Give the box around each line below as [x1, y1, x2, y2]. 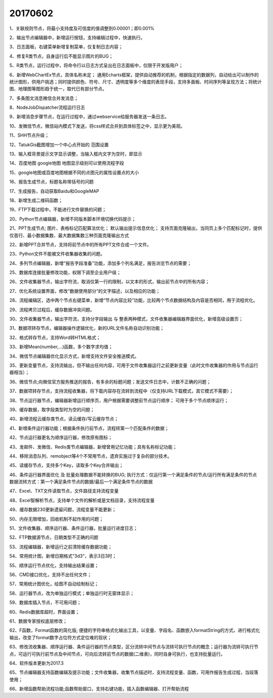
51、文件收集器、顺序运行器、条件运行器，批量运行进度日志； [9, 525, 138, 531]
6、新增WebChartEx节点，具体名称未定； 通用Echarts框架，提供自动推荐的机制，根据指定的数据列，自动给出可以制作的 [9, 71, 259, 78]
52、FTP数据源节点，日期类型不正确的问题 [9, 534, 99, 541]
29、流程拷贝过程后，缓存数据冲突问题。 [9, 307, 95, 313]
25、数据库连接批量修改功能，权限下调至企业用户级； [9, 270, 121, 276]
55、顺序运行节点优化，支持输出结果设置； [9, 562, 99, 569]
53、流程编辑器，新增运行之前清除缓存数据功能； [9, 544, 112, 550]
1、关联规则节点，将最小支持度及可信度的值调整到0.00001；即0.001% [9, 25, 155, 31]
